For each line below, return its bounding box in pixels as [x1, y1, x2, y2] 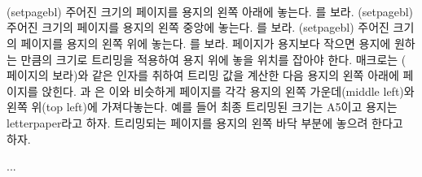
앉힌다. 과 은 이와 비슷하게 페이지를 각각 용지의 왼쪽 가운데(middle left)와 [42, 82, 415, 99]
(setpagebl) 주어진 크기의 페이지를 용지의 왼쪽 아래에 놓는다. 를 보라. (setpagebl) [7, 2, 414, 19]
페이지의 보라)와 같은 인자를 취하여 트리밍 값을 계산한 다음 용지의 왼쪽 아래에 [7, 67, 399, 84]
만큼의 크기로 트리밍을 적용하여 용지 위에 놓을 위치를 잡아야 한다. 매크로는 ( [20, 50, 407, 67]
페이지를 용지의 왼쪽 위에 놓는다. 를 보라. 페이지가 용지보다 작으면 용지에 [20, 34, 391, 51]
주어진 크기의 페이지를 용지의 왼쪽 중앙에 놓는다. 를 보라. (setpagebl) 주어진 [7, 19, 389, 36]
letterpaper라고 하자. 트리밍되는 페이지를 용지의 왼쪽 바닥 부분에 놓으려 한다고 [7, 114, 403, 131]
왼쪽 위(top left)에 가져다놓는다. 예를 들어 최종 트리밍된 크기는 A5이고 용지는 [7, 98, 398, 115]
